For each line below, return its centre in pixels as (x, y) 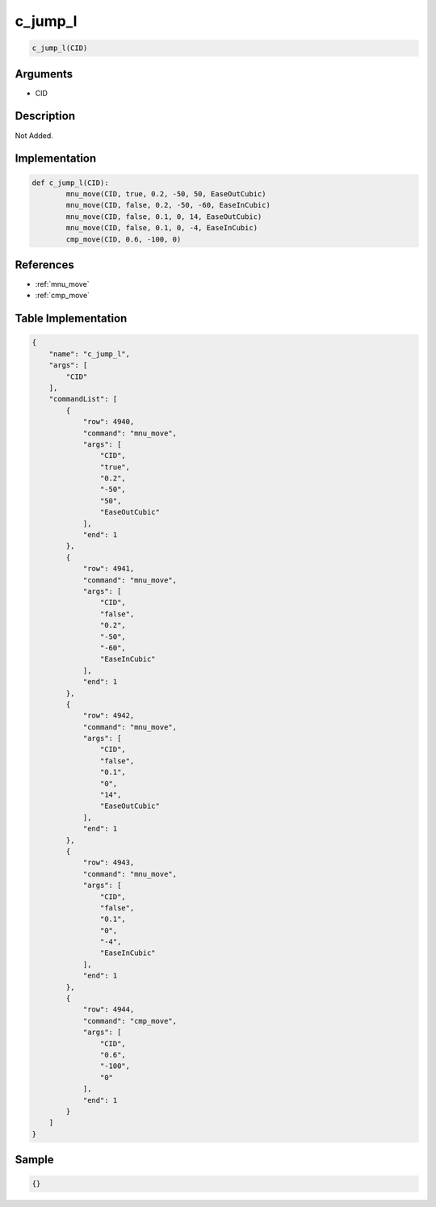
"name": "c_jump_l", (90, 354)
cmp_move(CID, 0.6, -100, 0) (124, 239)
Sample (34, 1160)
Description (45, 116)
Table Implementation (71, 319)
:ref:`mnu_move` (62, 284)
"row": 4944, (109, 1009)
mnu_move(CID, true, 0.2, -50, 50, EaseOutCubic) (166, 193)
